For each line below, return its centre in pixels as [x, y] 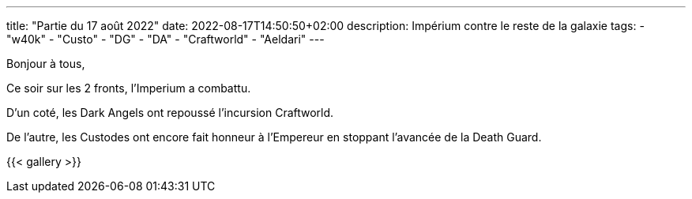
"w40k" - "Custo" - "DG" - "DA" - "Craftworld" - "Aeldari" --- [165, 39]
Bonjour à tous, [46, 64]
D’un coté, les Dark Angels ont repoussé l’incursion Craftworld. [170, 113]
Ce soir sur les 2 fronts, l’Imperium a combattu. [129, 88]
